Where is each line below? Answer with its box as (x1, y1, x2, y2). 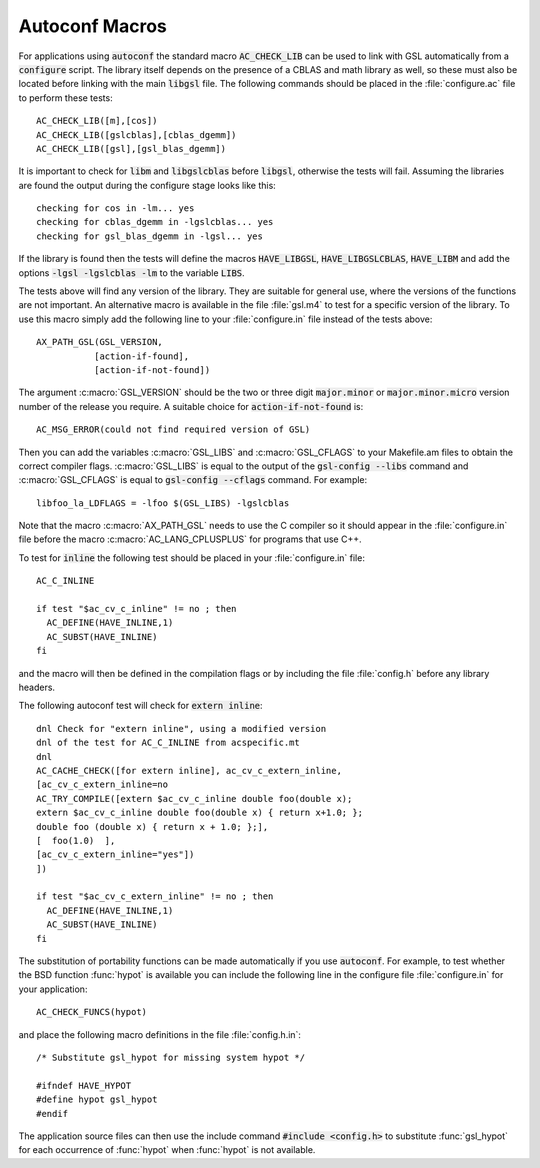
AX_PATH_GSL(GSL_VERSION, (36, 336, 164, 348)
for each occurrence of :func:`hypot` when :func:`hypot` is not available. (18, 1144, 316, 1156)
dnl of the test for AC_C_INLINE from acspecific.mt (36, 737, 300, 749)
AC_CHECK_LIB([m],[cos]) (36, 115, 158, 127)
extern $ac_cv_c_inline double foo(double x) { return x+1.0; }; (36, 807, 364, 819)
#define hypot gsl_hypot (36, 1094, 158, 1105)
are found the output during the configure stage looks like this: (18, 179, 277, 191)
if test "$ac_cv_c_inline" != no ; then (36, 603, 237, 615)
